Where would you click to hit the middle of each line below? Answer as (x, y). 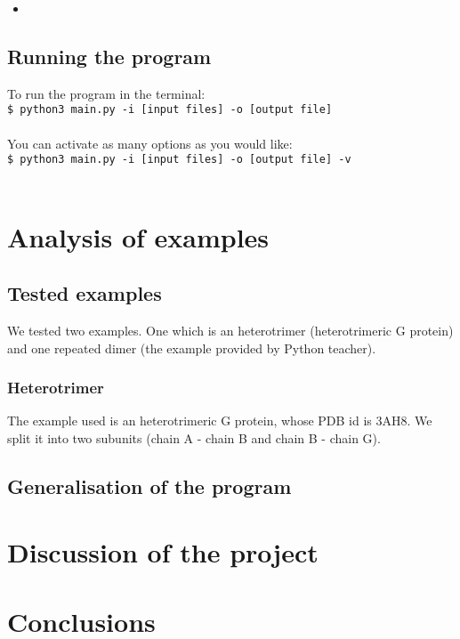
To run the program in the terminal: (106, 93)
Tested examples (85, 293)
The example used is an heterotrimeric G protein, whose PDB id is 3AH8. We (220, 421)
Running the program (109, 56)
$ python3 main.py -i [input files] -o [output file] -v (179, 160)
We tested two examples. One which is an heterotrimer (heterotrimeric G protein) (230, 331)
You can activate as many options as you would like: (150, 143)
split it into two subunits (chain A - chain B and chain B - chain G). (194, 438)
